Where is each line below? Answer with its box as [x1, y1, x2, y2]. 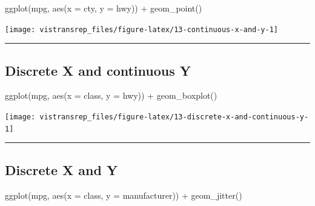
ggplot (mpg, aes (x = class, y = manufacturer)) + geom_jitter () [5, 188, 242, 201]
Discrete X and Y [5, 160, 118, 179]
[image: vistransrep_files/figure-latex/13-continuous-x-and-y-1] [5, 25, 279, 34]
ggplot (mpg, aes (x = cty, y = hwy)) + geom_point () [5, 2, 202, 14]
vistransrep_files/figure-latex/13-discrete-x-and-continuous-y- [39, 113, 309, 122]
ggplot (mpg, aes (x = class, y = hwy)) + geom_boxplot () [5, 89, 217, 102]
